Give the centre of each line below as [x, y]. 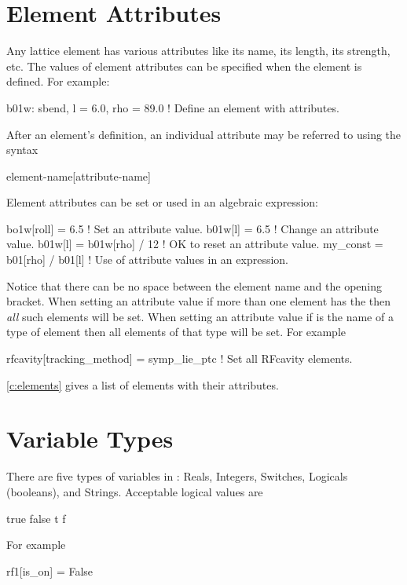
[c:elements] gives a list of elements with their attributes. [143, 384]
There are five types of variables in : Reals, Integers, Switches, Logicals [177, 476]
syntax [22, 150]
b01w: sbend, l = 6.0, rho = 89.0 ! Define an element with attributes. [173, 107]
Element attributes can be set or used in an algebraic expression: [162, 202]
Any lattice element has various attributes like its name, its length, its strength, [198, 51]
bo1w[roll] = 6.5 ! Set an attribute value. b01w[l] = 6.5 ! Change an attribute [192, 228]
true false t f [36, 518]
